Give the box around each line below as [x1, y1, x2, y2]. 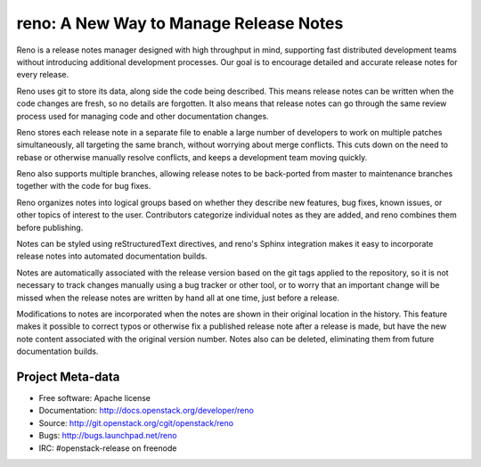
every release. [16, 70, 69, 80]
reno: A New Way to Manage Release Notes [16, 13, 344, 33]
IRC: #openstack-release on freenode [38, 442, 177, 454]
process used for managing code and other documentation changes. [16, 111, 269, 121]
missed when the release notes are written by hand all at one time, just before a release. [16, 292, 340, 303]
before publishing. [16, 222, 84, 233]
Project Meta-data [16, 369, 120, 384]
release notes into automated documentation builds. [16, 250, 208, 262]
